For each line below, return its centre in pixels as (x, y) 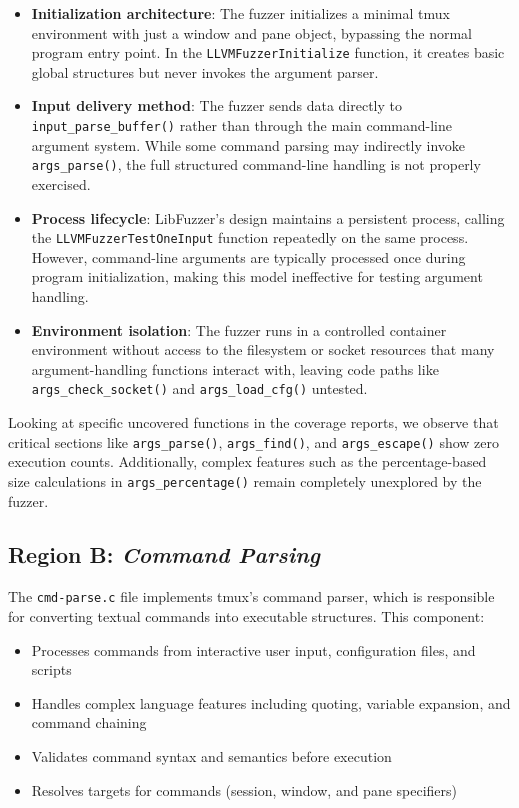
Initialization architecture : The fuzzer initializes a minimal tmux (240, 13)
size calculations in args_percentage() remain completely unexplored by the (245, 480)
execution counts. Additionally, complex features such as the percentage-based (247, 461)
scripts (51, 669)
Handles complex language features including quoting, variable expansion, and (271, 702)
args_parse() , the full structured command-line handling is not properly (256, 164)
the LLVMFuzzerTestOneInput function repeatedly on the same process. (250, 237)
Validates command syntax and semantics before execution (211, 755)
